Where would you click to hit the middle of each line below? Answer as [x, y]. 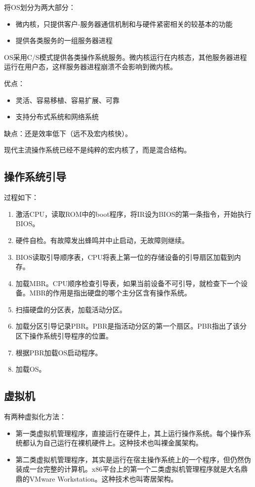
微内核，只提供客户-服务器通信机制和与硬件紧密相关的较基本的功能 [124, 24]
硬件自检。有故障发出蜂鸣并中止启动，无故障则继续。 [102, 240]
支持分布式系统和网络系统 [57, 117]
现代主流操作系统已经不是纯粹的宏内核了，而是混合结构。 [97, 150]
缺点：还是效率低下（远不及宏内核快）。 [68, 133]
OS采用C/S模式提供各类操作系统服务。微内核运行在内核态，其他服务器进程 [126, 57]
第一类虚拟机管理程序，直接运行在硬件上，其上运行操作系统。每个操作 [130, 433]
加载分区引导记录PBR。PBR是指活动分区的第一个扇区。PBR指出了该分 [131, 326]
